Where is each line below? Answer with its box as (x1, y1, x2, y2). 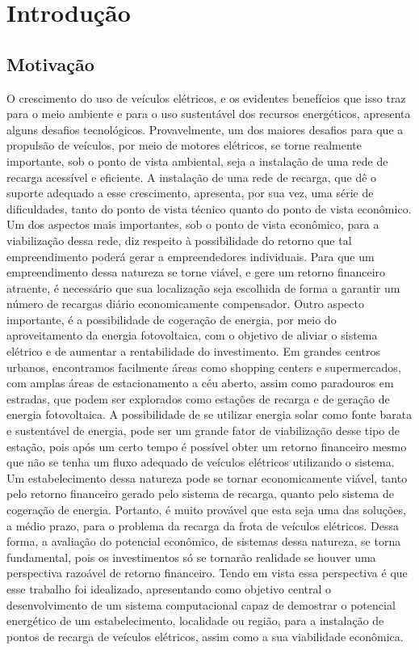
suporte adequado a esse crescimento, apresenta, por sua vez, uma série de (6, 184, 374, 201)
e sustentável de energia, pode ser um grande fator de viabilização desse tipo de (6, 422, 400, 439)
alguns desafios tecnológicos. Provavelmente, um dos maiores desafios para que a (6, 120, 404, 137)
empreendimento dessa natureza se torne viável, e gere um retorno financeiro (6, 264, 386, 281)
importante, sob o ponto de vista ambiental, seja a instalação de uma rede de (6, 152, 388, 169)
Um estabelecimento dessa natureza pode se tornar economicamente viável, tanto (6, 469, 408, 486)
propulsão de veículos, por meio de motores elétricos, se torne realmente (6, 137, 362, 154)
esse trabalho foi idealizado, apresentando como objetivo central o (6, 580, 332, 597)
